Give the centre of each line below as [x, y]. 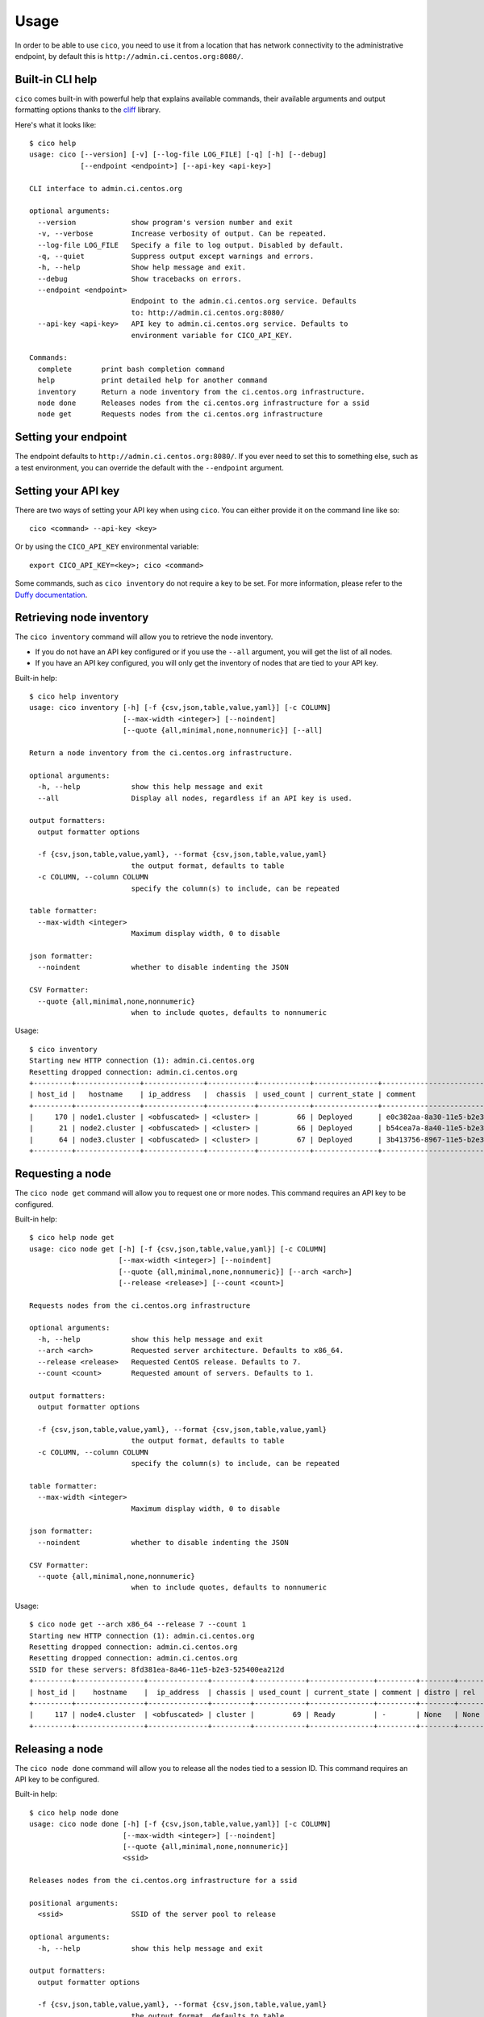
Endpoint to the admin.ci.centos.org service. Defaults [244, 301]
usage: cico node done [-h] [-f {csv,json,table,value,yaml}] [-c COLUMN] [180, 1824]
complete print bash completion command [131, 369]
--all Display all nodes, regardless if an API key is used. [195, 798]
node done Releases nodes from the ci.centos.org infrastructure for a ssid [204, 403]
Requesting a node [63, 1174]
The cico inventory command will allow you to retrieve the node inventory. [144, 637]
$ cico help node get [72, 1238]
